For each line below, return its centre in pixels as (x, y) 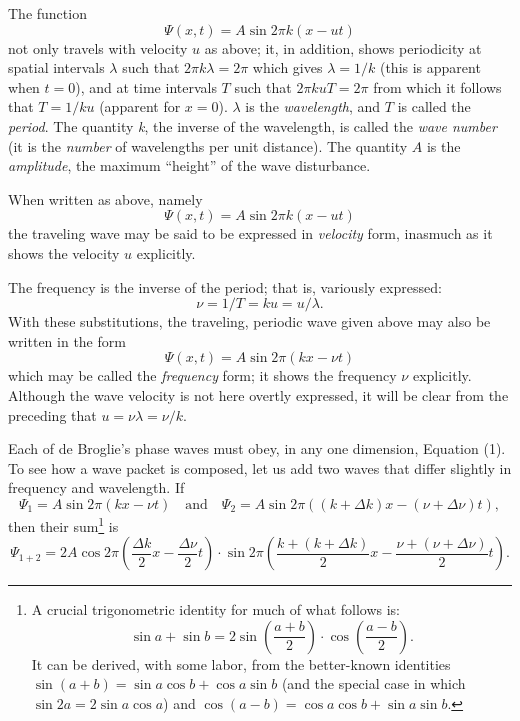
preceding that (52, 414)
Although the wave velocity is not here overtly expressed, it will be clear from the (258, 394)
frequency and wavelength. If (96, 487)
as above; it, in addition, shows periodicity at (343, 47)
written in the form (67, 340)
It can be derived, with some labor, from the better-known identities (241, 663)
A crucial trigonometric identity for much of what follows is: (215, 609)
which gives (287, 67)
